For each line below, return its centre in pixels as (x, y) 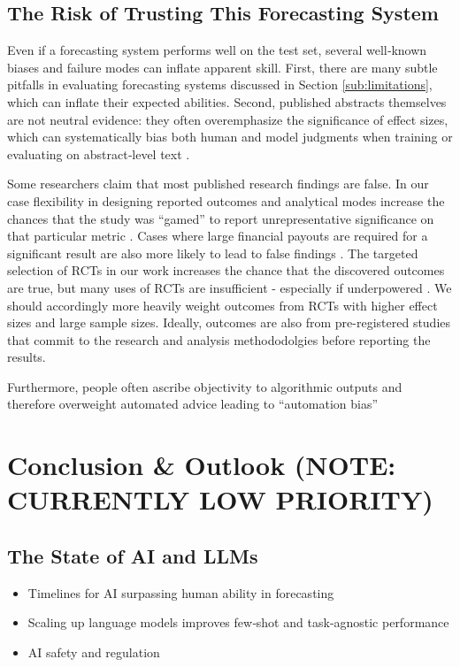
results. (27, 357)
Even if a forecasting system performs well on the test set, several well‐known (217, 50)
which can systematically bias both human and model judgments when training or (230, 137)
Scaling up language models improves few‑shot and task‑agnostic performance (238, 622)
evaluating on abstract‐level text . (99, 153)
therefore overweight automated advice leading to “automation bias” (193, 404)
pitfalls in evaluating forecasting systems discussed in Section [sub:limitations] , (220, 84)
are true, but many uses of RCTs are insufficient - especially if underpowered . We (230, 287)
